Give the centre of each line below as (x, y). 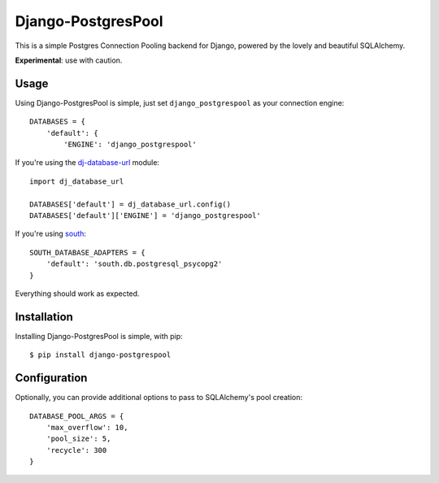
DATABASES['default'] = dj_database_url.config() (130, 204)
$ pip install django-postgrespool (100, 355)
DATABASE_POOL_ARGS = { (77, 416)
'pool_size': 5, (78, 439)
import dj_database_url (77, 181)
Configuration (51, 378)
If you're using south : (51, 234)
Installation (44, 317)
